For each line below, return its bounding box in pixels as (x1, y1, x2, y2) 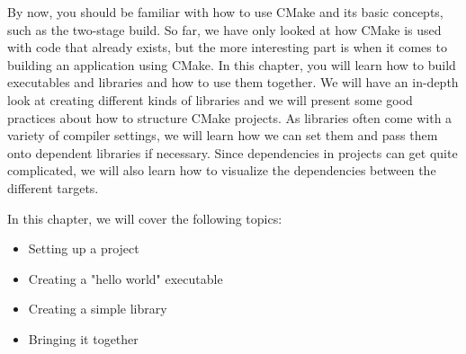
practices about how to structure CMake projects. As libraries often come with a (7, 108, 453, 127)
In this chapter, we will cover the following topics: (7, 208, 282, 227)
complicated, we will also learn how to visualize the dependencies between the (7, 161, 436, 180)
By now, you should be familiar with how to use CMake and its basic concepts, (7, 3, 444, 21)
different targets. (7, 178, 99, 197)
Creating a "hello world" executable (28, 269, 223, 288)
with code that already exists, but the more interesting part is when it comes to (7, 38, 447, 57)
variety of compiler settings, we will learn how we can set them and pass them (7, 126, 438, 145)
